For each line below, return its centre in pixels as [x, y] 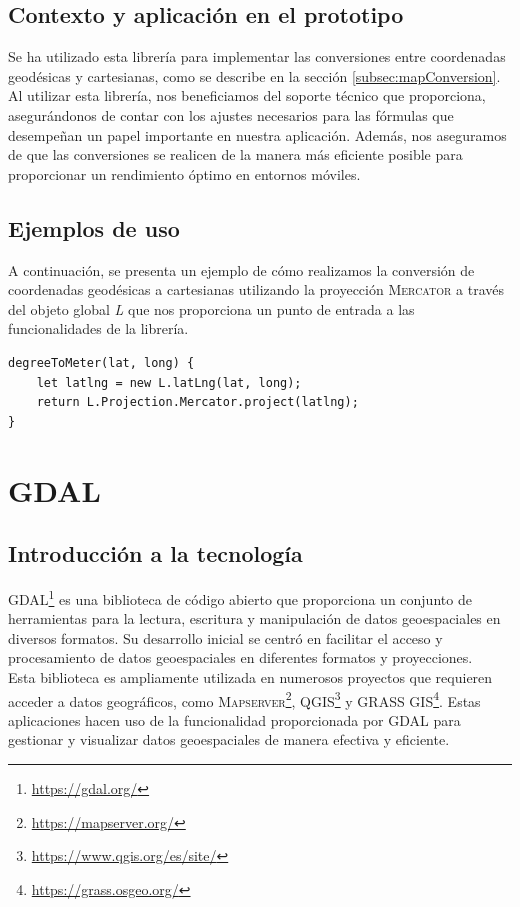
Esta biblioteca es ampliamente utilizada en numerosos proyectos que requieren [250, 676]
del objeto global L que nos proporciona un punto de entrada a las [211, 308]
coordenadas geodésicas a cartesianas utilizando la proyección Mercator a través [256, 289]
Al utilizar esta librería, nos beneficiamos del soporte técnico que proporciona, [247, 95]
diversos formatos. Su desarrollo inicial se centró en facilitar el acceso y [225, 637]
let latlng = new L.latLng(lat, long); [169, 382]
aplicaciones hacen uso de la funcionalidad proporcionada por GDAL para [234, 719]
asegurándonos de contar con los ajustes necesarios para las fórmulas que [231, 114]
